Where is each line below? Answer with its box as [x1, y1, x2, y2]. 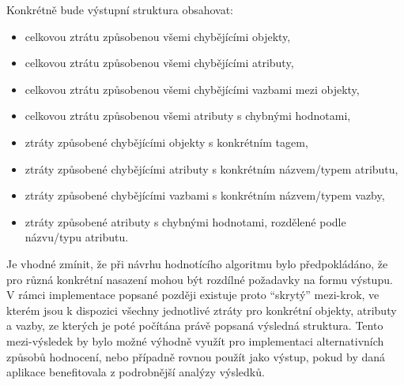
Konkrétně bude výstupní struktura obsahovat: [6, 2, 234, 17]
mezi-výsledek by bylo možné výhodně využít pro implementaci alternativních [6, 332, 384, 349]
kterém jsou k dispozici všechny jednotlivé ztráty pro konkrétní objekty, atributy [6, 301, 397, 318]
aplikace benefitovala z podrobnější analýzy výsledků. [6, 364, 265, 380]
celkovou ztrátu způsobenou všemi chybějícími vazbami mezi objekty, [25, 80, 360, 97]
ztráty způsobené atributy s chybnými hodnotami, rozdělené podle [25, 213, 346, 230]
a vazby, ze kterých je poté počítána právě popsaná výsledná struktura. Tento [6, 317, 383, 334]
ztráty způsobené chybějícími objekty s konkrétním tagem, [25, 133, 308, 150]
